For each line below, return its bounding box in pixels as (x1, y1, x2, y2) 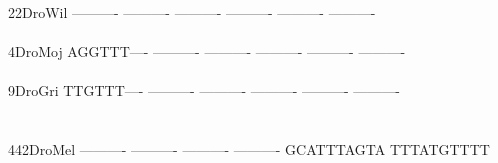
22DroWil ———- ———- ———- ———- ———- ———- (8, 2, 376, 22)
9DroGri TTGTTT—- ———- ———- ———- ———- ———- (8, 80, 401, 101)
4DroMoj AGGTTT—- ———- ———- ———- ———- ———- (8, 41, 406, 62)
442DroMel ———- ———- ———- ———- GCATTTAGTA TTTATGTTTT (8, 139, 490, 160)
